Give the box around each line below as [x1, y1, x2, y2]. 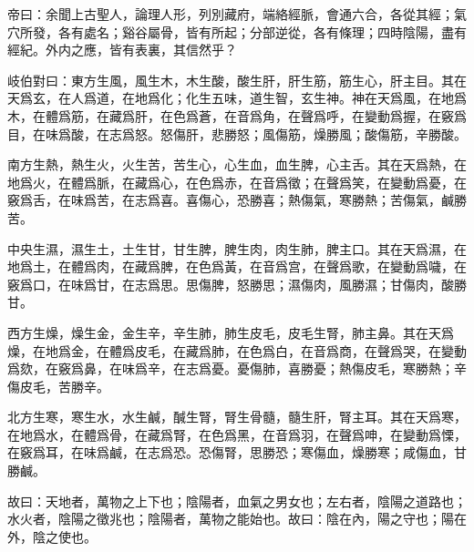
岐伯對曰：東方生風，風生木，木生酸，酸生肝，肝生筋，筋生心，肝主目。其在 [7, 70, 467, 89]
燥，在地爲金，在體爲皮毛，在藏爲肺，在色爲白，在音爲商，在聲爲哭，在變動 [7, 341, 467, 360]
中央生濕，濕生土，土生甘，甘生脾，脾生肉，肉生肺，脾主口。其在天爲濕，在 [7, 239, 467, 258]
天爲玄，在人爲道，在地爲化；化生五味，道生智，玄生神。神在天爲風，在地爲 [7, 88, 467, 107]
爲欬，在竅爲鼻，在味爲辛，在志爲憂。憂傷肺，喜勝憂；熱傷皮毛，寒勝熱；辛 [7, 359, 467, 378]
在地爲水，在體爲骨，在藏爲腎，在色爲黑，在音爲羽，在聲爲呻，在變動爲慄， [7, 424, 467, 444]
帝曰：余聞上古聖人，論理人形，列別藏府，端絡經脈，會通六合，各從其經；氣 [7, 5, 467, 23]
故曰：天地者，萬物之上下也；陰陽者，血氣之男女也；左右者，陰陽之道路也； [7, 491, 467, 510]
